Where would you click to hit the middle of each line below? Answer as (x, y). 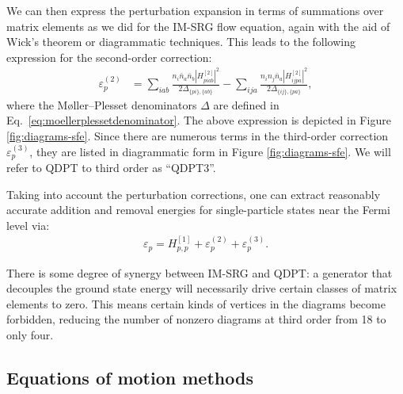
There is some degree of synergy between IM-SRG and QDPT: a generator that (200, 272)
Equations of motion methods (130, 377)
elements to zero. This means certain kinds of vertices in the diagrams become (196, 303)
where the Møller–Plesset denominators (102, 104)
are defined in (246, 104)
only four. (30, 335)
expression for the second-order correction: (109, 57)
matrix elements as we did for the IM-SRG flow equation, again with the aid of (198, 26)
